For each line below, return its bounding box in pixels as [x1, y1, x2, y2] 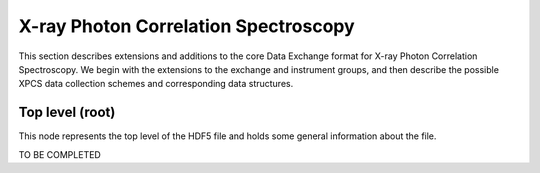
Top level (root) [18, 104, 116, 121]
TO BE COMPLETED [18, 148, 102, 160]
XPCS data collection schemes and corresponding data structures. [18, 78, 294, 90]
